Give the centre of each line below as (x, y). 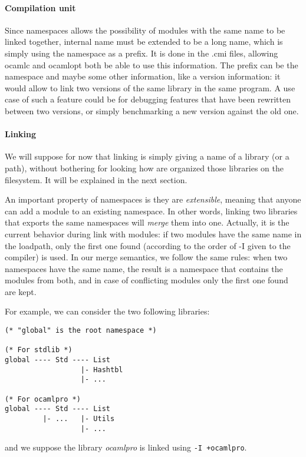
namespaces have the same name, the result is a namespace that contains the (144, 268)
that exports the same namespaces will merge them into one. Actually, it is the (147, 222)
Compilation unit (40, 7)
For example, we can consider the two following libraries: (107, 311)
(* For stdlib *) (39, 350)
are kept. (21, 291)
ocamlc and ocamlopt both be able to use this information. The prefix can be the (152, 64)
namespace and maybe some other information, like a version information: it (143, 76)
